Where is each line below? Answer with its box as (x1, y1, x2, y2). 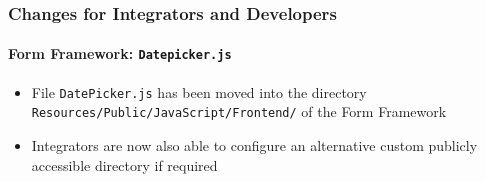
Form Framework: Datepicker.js (8, 43, 232, 64)
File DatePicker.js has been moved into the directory (31, 81, 367, 102)
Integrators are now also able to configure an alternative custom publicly (31, 135, 478, 156)
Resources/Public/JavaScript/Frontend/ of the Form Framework (31, 101, 447, 122)
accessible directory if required (31, 154, 218, 175)
